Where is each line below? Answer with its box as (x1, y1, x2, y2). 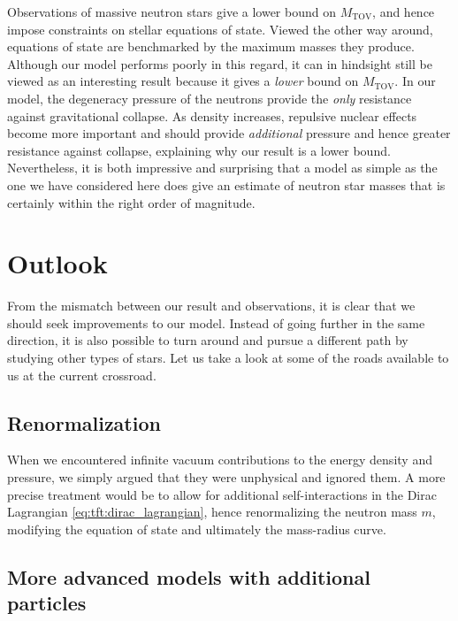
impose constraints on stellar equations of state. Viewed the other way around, (7, 19, 433, 38)
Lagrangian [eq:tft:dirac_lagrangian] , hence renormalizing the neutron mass (7, 502, 417, 521)
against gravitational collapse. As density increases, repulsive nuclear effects (7, 106, 417, 125)
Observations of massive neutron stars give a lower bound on (7, 3, 336, 20)
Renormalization (7, 409, 161, 436)
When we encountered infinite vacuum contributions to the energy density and (7, 450, 432, 469)
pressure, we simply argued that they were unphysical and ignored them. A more (7, 468, 446, 487)
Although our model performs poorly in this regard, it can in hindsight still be (7, 54, 432, 73)
